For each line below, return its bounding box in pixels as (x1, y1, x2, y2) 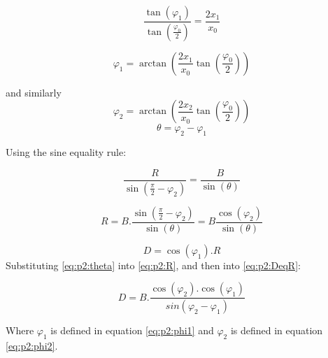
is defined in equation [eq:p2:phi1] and (50, 323, 214, 338)
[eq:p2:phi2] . (6, 338, 58, 353)
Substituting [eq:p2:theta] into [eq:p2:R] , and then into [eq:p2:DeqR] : (6, 257, 301, 272)
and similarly (6, 85, 62, 99)
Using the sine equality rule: (6, 145, 127, 159)
